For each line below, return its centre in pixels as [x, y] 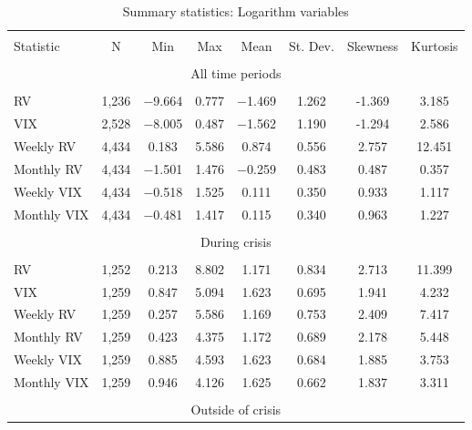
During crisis [236, 241]
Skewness [373, 46]
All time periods [236, 73]
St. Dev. [311, 46]
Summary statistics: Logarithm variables [236, 11]
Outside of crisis [236, 409]
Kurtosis [435, 46]
